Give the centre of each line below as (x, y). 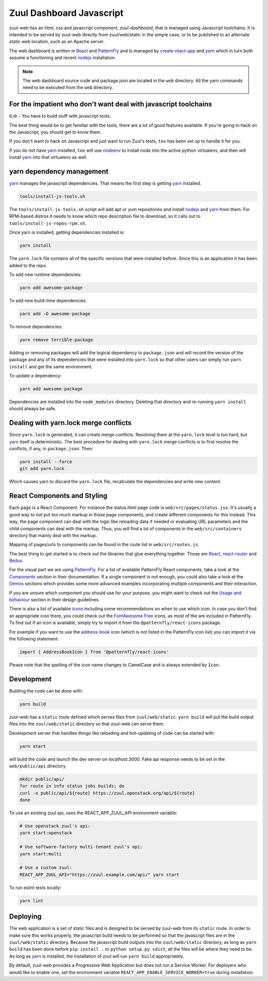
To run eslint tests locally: (35, 887)
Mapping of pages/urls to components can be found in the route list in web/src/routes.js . (104, 545)
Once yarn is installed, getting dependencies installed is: (67, 232)
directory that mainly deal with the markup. (53, 535)
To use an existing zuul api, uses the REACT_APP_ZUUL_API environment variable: (93, 813)
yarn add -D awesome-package (55, 314)
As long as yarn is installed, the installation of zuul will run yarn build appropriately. (97, 956)
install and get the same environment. (51, 366)
